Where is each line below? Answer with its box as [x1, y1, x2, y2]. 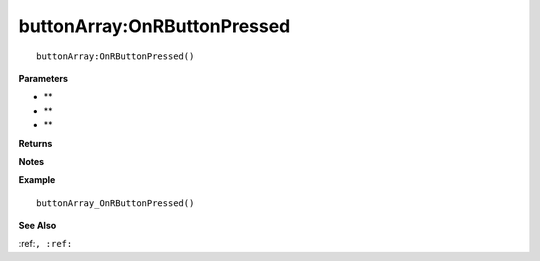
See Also [18, 220, 57, 232]
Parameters [18, 72, 69, 84]
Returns [18, 137, 53, 149]
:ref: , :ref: [18, 238, 73, 250]
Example [18, 174, 56, 186]
